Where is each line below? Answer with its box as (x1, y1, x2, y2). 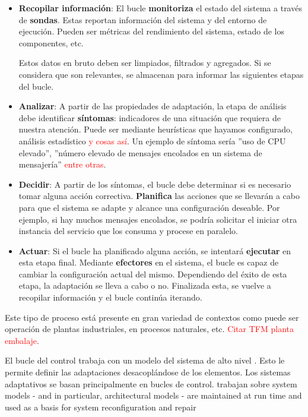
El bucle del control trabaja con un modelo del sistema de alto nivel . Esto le (5, 354, 285, 367)
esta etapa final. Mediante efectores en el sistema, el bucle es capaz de (18, 256, 279, 268)
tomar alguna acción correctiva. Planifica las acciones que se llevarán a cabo (18, 189, 300, 202)
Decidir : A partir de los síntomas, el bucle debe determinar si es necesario (18, 178, 291, 190)
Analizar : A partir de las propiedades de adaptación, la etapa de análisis (18, 100, 287, 112)
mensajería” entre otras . (18, 158, 106, 170)
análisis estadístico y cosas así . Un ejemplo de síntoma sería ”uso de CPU (18, 134, 286, 147)
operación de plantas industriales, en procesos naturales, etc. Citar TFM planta (5, 323, 294, 335)
